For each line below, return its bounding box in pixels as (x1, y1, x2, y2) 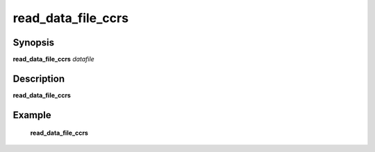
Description (12, 73, 65, 84)
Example (12, 109, 51, 121)
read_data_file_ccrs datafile (12, 55, 95, 64)
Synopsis (12, 37, 55, 48)
